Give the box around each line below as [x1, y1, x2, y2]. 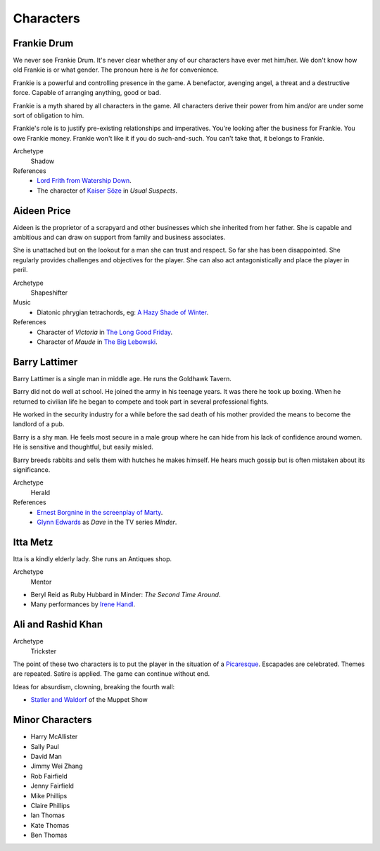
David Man [30, 752, 63, 760]
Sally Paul [30, 742, 59, 750]
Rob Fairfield [30, 772, 68, 780]
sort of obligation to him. [13, 111, 84, 120]
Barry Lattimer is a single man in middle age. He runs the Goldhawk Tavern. [13, 374, 232, 383]
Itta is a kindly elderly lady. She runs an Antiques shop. [13, 554, 172, 563]
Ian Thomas [30, 811, 65, 819]
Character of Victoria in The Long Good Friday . [37, 328, 173, 336]
